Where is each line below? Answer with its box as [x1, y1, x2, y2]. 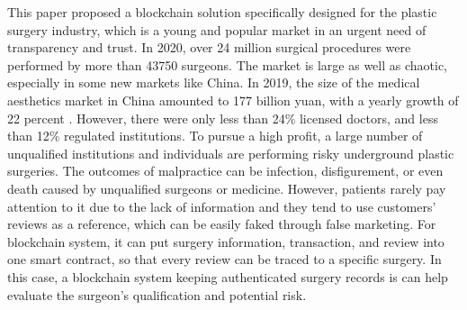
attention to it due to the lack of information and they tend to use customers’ [7, 196, 436, 215]
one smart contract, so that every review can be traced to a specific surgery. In [7, 250, 442, 269]
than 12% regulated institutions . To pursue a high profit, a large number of [7, 126, 423, 145]
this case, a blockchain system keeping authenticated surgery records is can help [7, 267, 448, 286]
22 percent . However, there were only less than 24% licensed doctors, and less [7, 108, 438, 127]
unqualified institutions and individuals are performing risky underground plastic [7, 143, 454, 162]
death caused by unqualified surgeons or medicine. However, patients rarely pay [7, 178, 446, 197]
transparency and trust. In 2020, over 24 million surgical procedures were [7, 38, 411, 57]
